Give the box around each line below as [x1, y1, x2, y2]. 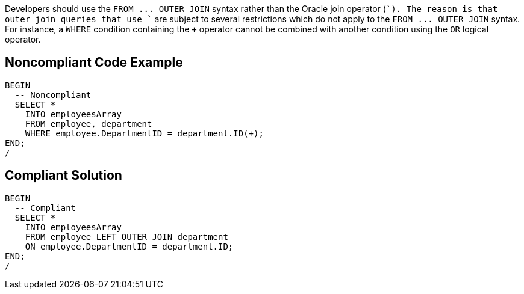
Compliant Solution [5, 168, 122, 183]
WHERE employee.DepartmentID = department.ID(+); [25, 128, 264, 138]
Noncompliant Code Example [5, 55, 183, 70]
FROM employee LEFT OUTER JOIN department [25, 231, 228, 242]
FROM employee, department [25, 118, 152, 129]
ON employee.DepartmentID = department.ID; [25, 241, 234, 251]
